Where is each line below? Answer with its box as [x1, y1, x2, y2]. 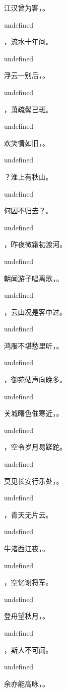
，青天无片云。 [4, 509, 53, 520]
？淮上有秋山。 [4, 171, 53, 182]
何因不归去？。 [4, 205, 53, 216]
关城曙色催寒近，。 [4, 408, 63, 418]
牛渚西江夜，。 [4, 543, 49, 553]
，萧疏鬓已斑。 [4, 104, 53, 114]
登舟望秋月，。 [4, 611, 49, 621]
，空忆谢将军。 [4, 577, 53, 587]
